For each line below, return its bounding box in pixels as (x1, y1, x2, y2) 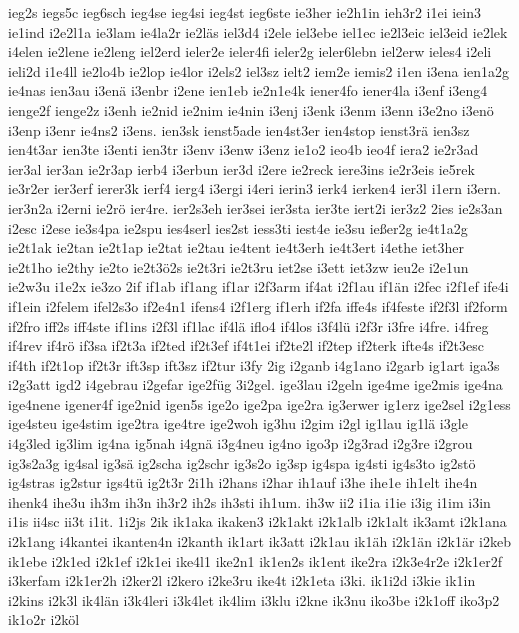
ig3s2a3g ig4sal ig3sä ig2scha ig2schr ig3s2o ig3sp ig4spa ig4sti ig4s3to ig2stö (8, 452, 476, 473)
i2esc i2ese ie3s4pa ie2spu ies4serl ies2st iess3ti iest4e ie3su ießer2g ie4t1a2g (8, 217, 468, 238)
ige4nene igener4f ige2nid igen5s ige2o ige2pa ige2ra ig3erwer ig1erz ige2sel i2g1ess (8, 393, 511, 414)
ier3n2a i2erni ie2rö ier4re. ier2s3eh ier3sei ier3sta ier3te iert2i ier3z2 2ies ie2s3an (8, 197, 503, 218)
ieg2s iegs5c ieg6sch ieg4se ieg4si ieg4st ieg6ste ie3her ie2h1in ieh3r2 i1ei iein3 (8, 2, 482, 22)
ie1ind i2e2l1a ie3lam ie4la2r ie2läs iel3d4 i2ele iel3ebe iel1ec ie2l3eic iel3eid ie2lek (8, 21, 508, 42)
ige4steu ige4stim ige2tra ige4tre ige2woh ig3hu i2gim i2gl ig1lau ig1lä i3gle (8, 413, 468, 434)
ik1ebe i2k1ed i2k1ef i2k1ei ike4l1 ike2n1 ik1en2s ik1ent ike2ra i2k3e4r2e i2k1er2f (8, 550, 503, 571)
